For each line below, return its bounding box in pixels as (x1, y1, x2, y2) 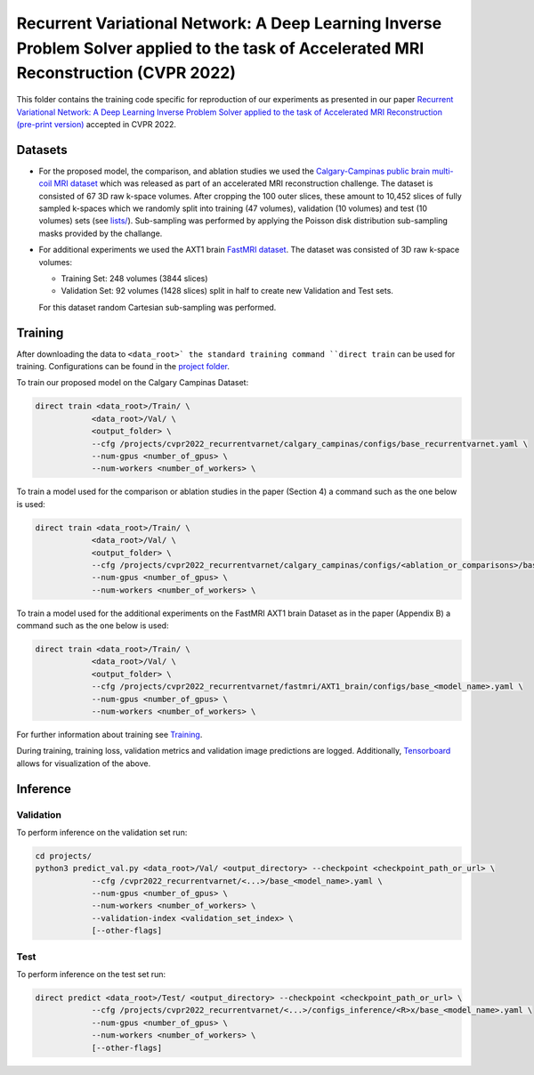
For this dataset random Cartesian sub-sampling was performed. (38, 302, 277, 312)
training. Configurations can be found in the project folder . (16, 361, 231, 372)
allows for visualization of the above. (16, 757, 151, 769)
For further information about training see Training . (16, 729, 203, 740)
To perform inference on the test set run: (16, 968, 166, 979)
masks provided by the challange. (38, 228, 163, 238)
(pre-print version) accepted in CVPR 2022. (16, 118, 177, 129)
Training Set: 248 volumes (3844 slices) (61, 272, 208, 284)
